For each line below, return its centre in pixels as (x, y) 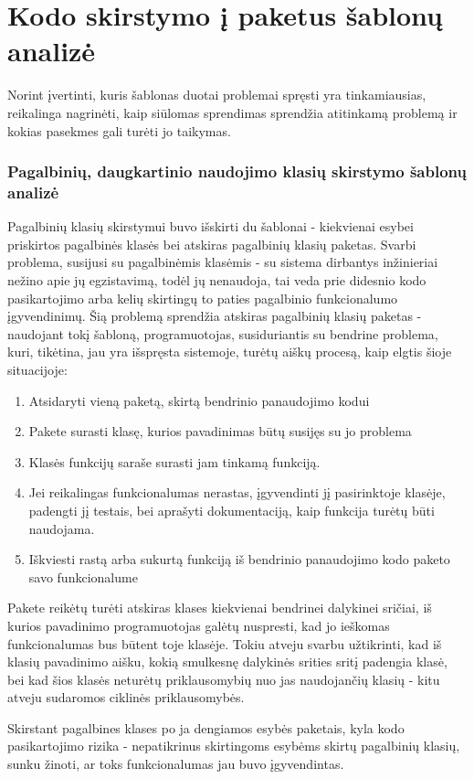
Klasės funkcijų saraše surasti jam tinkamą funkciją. (174, 461)
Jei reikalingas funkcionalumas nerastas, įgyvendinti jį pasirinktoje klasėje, (237, 492)
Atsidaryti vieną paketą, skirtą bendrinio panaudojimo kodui (199, 400)
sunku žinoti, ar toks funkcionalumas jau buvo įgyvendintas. (176, 764)
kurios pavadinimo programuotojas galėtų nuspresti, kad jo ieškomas (199, 625)
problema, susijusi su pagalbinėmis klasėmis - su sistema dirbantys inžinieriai (223, 262)
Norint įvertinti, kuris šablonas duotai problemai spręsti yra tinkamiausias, (217, 95)
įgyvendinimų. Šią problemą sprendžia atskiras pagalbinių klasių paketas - (215, 316)
